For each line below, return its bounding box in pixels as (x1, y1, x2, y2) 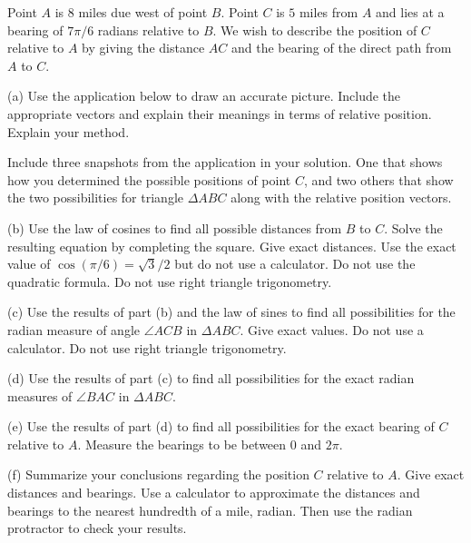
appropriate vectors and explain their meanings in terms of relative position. (7, 104, 432, 123)
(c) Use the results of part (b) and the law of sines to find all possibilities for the (7, 302, 456, 321)
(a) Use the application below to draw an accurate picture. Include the (7, 86, 401, 105)
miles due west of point (78, 3, 208, 21)
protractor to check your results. (7, 518, 187, 538)
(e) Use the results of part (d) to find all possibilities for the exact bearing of (7, 417, 435, 436)
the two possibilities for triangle (7, 188, 183, 207)
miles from (299, 3, 358, 21)
